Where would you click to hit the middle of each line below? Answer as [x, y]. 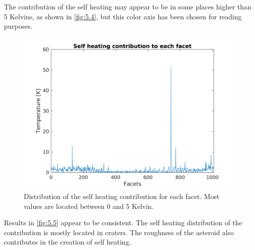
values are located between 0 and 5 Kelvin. [89, 206]
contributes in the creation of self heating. [68, 242]
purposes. [18, 26]
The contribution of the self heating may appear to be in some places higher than [128, 6]
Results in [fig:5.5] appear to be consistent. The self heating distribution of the [123, 223]
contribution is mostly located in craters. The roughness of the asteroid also [119, 232]
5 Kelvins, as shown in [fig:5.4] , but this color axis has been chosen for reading [123, 16]
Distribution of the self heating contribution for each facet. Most [122, 196]
